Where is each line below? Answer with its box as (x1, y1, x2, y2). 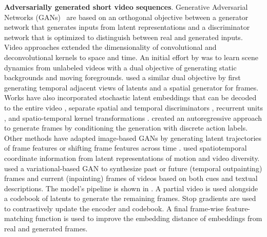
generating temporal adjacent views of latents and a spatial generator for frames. (4, 82, 259, 93)
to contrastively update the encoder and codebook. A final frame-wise (4, 203, 224, 213)
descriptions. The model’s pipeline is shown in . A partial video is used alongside (4, 183, 258, 193)
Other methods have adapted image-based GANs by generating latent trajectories (4, 132, 262, 143)
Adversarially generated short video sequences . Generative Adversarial (4, 2, 248, 12)
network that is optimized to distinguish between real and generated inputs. (4, 31, 243, 42)
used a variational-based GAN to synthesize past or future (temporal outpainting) (4, 162, 262, 173)
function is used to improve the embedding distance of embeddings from (35, 213, 262, 224)
